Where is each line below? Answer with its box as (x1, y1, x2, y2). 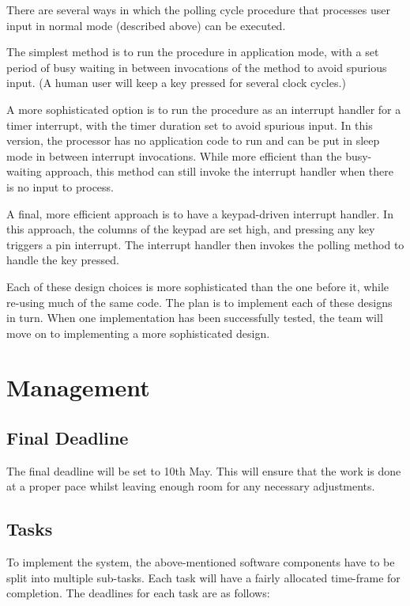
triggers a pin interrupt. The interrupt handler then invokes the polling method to (6, 236, 404, 252)
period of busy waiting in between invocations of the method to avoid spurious (6, 59, 387, 75)
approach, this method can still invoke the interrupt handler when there (45, 163, 393, 180)
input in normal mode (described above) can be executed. (6, 17, 286, 33)
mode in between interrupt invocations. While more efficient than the (6, 147, 342, 164)
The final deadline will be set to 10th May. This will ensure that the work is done (6, 462, 401, 479)
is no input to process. (6, 178, 114, 195)
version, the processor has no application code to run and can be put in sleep (6, 132, 380, 149)
